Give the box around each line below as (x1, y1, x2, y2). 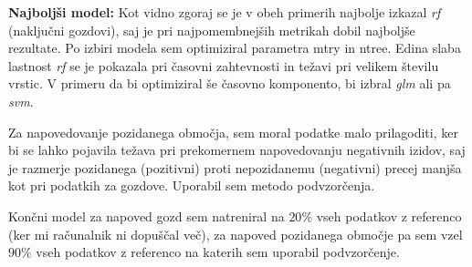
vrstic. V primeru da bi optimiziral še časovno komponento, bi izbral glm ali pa (8, 74, 451, 93)
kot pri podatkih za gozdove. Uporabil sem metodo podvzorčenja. (8, 176, 375, 195)
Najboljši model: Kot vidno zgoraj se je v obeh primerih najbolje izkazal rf (8, 3, 441, 21)
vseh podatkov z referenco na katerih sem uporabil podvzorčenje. (36, 242, 400, 262)
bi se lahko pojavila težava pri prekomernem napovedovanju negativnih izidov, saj (8, 140, 466, 159)
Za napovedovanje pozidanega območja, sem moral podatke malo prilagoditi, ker (8, 122, 458, 141)
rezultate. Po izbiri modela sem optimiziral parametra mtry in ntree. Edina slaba (8, 38, 461, 57)
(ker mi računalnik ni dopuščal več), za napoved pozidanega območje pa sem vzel (8, 224, 463, 243)
